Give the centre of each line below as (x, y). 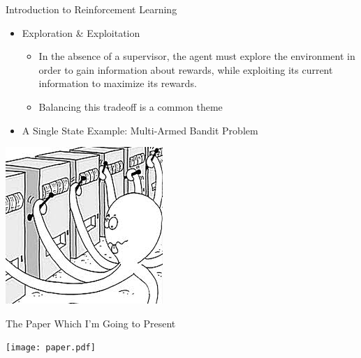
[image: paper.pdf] (51, 348)
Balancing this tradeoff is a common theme (131, 106)
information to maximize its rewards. (118, 83)
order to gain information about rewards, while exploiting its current (186, 69)
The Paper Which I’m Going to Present (91, 323)
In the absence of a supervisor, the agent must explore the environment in (197, 56)
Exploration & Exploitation (81, 32)
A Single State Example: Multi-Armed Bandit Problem (140, 130)
